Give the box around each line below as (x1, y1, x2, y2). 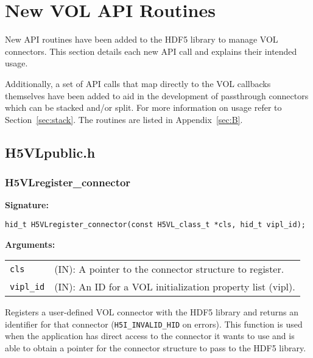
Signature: (5, 198, 49, 211)
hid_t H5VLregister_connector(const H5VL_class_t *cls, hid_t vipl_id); (5, 220, 306, 229)
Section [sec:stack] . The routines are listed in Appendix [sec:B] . (5, 113, 243, 125)
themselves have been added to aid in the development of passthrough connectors (5, 89, 309, 102)
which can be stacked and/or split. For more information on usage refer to (5, 101, 282, 114)
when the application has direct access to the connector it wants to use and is (5, 329, 295, 342)
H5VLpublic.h (5, 142, 96, 161)
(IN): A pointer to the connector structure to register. (54, 262, 284, 276)
